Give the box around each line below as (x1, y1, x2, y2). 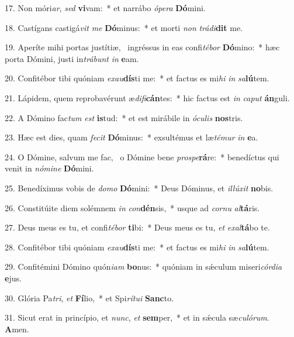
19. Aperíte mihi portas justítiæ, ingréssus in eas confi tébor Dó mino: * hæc (5, 41, 280, 53)
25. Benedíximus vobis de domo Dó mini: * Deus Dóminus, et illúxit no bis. (5, 181, 274, 194)
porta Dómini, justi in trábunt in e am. (5, 52, 139, 64)
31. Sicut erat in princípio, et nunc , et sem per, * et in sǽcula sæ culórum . (5, 311, 269, 324)
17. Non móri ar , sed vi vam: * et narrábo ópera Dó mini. (5, 2, 206, 13)
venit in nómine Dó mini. (5, 162, 94, 174)
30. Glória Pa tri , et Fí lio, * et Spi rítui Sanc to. (5, 291, 174, 304)
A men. (5, 322, 29, 335)
